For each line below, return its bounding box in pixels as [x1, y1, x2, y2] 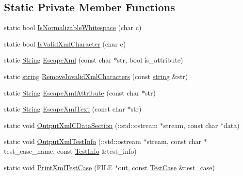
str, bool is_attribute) [117, 55, 183, 65]
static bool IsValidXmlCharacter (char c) [4, 38, 126, 48]
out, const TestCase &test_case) [118, 162, 215, 172]
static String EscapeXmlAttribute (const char [4, 87, 140, 97]
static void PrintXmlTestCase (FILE [4, 162, 113, 172]
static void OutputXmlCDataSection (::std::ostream [4, 120, 158, 130]
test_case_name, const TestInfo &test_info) [4, 145, 137, 156]
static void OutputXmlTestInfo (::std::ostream [4, 136, 141, 146]
